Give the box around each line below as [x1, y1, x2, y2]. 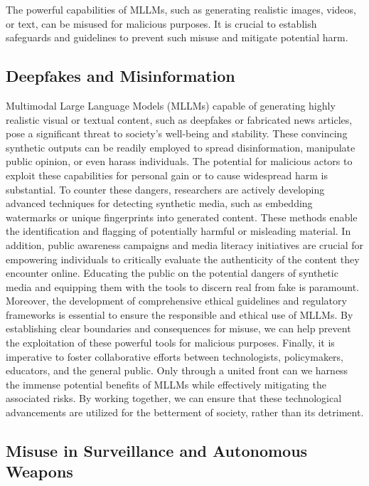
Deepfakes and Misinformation [6, 65, 235, 87]
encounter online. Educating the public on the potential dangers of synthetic [6, 265, 338, 280]
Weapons [6, 460, 73, 482]
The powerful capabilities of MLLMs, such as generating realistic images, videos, [6, 2, 356, 16]
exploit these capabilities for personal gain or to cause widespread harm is [6, 167, 328, 182]
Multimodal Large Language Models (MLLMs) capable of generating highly [6, 97, 336, 112]
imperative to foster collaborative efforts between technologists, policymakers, [6, 349, 343, 364]
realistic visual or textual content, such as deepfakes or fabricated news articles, [6, 112, 353, 127]
